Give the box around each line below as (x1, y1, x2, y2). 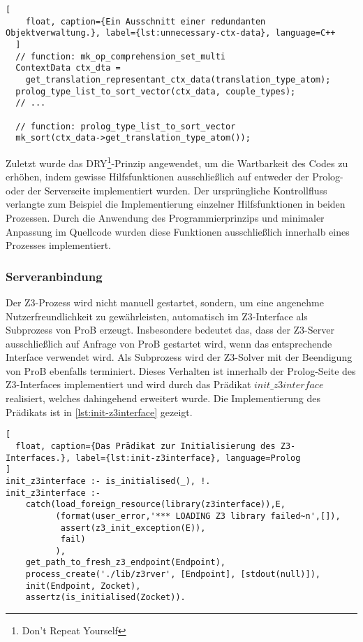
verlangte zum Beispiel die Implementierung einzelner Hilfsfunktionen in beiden (6, 197, 346, 211)
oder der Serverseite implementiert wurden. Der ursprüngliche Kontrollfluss (6, 183, 327, 197)
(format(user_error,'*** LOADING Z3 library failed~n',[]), (55, 511, 341, 521)
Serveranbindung (6, 267, 103, 285)
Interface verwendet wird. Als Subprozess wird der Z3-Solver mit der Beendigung (6, 350, 353, 364)
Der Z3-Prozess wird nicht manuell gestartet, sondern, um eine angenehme (6, 294, 324, 309)
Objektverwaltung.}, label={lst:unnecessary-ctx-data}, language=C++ (6, 28, 336, 38)
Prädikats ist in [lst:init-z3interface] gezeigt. (6, 404, 193, 419)
